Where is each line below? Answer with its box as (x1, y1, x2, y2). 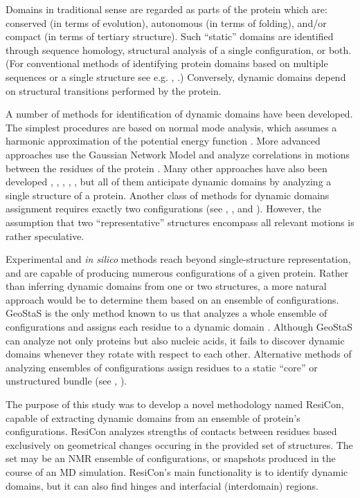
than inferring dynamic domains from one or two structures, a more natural (6, 279, 327, 293)
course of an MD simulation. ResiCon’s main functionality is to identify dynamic (6, 465, 348, 479)
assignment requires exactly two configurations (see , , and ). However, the (6, 201, 321, 216)
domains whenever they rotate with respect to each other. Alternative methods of (6, 347, 352, 361)
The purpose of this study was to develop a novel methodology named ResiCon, (6, 397, 344, 412)
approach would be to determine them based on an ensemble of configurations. (6, 292, 339, 306)
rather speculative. (6, 228, 84, 243)
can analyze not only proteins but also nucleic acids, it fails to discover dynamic (6, 333, 345, 347)
